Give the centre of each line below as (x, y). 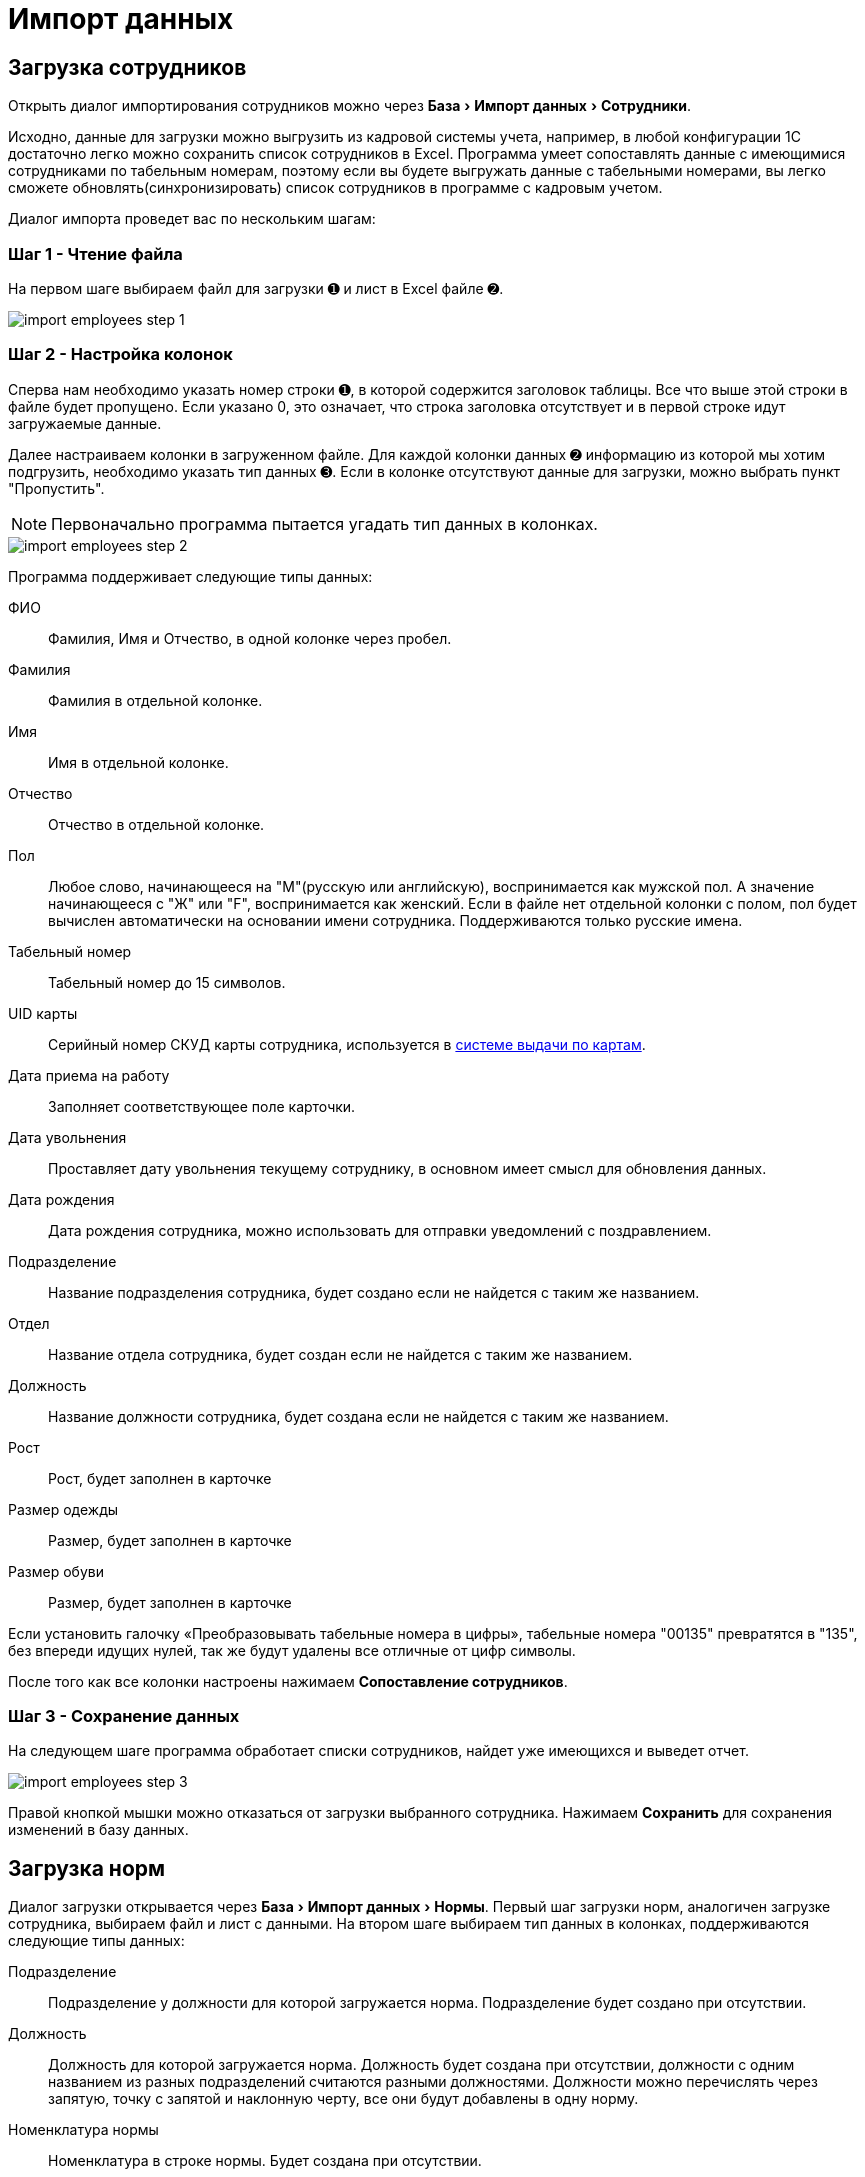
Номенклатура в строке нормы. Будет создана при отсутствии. (265, 2161)
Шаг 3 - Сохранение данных (124, 1716)
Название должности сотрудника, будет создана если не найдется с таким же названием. (358, 1416)
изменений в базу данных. (98, 1830)
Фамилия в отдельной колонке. (155, 700)
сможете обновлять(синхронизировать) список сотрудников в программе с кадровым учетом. (335, 188)
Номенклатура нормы (83, 2130)
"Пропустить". (56, 488)
